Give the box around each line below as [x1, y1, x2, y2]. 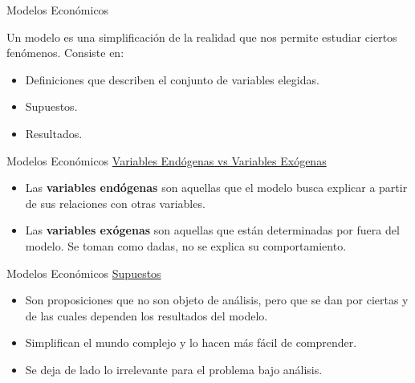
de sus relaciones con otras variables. [25, 194, 205, 211]
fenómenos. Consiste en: [6, 44, 124, 61]
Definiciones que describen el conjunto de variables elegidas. [25, 71, 319, 88]
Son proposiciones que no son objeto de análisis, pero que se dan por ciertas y [25, 291, 409, 308]
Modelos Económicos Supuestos [6, 264, 161, 281]
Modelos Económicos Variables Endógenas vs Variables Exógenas [6, 152, 327, 169]
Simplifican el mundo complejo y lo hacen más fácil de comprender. [25, 334, 357, 351]
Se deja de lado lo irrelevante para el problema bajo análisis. [25, 361, 323, 377]
